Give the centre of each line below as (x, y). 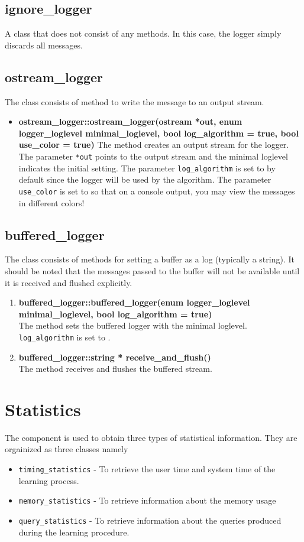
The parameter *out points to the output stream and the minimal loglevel (153, 156)
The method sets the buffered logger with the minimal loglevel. (133, 325)
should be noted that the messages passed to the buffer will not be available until (152, 270)
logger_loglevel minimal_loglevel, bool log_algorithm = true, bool (159, 133)
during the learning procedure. (74, 532)
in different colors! (51, 202)
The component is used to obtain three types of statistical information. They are (151, 437)
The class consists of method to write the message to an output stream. (135, 101)
